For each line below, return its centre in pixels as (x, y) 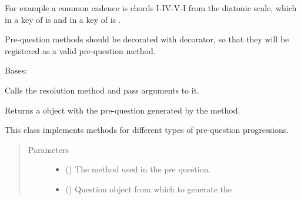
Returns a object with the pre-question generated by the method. (123, 110)
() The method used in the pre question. (138, 169)
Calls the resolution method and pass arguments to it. (102, 90)
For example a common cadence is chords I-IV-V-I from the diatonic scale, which (151, 8)
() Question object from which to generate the (149, 189)
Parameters (48, 149)
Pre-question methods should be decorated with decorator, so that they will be (147, 39)
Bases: (16, 70)
